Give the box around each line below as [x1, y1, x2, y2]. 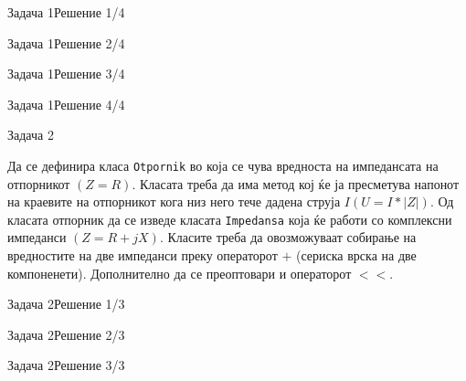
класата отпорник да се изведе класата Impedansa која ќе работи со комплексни [7, 209, 452, 228]
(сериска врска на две [296, 246, 417, 265]
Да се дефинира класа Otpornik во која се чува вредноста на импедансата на [7, 155, 439, 175]
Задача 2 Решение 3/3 [7, 355, 125, 375]
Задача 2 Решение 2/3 [7, 324, 125, 344]
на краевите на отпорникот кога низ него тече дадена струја [7, 192, 341, 211]
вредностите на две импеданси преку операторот [7, 246, 278, 265]
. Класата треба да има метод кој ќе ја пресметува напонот [132, 174, 460, 193]
